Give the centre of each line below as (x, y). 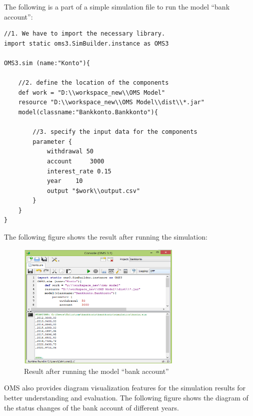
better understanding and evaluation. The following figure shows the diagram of (126, 397)
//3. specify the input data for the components (115, 132)
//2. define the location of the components (93, 83)
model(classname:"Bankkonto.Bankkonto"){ (88, 112)
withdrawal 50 (70, 152)
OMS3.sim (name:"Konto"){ (47, 63)
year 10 (65, 181)
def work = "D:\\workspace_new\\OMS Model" (92, 92)
